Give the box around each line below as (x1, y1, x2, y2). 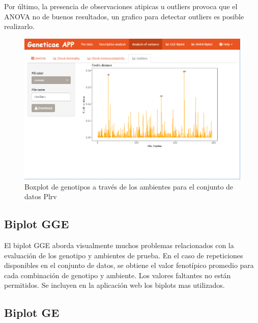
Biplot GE (4, 305, 60, 320)
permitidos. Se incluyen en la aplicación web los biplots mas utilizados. (4, 280, 225, 290)
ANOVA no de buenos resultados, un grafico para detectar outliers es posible (4, 11, 244, 21)
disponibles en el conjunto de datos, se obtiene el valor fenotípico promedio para (4, 260, 254, 271)
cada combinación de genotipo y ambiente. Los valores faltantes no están (4, 270, 231, 280)
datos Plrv (24, 191, 57, 202)
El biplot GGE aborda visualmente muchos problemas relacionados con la (4, 240, 234, 251)
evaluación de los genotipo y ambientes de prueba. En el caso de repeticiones (4, 250, 243, 260)
